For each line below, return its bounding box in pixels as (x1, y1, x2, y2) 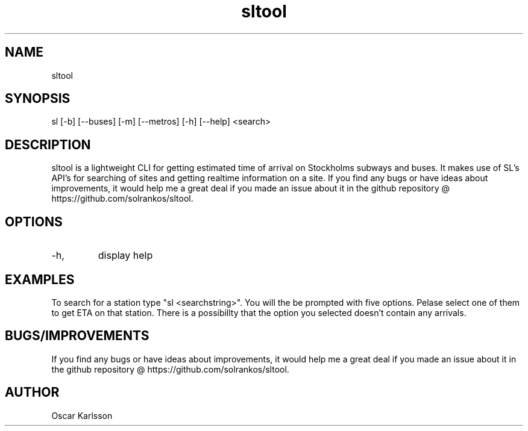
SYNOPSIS (5, 91, 71, 107)
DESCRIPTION (5, 137, 91, 152)
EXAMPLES (5, 271, 75, 287)
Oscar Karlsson (51, 410, 113, 421)
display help (98, 249, 153, 262)
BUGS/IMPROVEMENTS (5, 328, 149, 344)
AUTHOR (5, 385, 60, 400)
